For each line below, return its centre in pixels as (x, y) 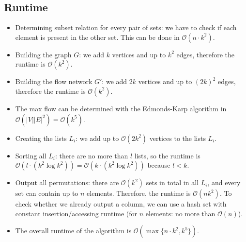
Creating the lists (41, 138)
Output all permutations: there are (67, 182)
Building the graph (43, 54)
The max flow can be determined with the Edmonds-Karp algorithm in (121, 108)
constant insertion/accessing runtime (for (76, 213)
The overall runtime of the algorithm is (73, 231)
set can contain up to (47, 193)
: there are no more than (92, 155)
